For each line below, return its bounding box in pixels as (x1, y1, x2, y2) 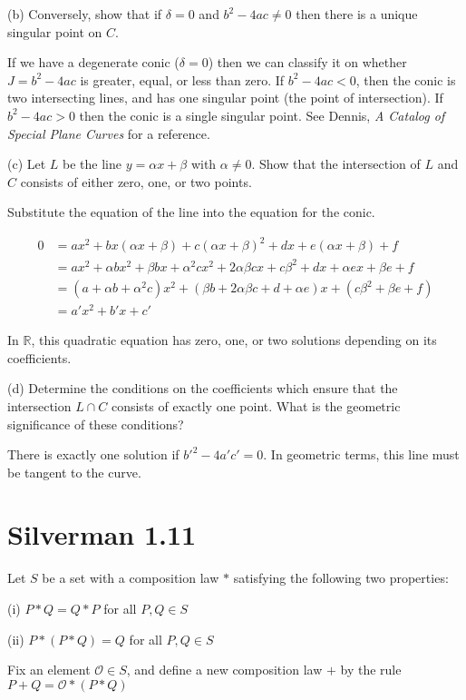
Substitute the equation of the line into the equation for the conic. (7, 202, 375, 222)
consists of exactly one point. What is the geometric (111, 396, 401, 415)
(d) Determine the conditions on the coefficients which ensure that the (7, 379, 398, 398)
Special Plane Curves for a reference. (7, 123, 210, 143)
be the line (63, 154, 122, 173)
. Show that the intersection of (251, 154, 421, 173)
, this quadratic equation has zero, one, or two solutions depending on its (31, 330, 437, 350)
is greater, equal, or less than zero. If (80, 70, 285, 89)
